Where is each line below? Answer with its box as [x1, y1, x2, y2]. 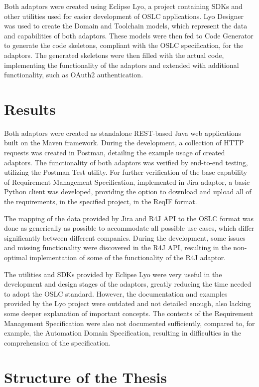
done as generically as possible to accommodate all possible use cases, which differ [4, 223, 255, 233]
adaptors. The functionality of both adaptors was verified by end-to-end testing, [4, 157, 248, 167]
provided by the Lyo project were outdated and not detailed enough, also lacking [4, 298, 251, 309]
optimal [4, 252, 27, 262]
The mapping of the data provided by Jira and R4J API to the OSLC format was [4, 213, 254, 223]
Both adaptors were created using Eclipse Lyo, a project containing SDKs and [4, 1, 243, 11]
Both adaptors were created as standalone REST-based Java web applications [4, 127, 242, 138]
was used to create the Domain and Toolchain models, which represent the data [4, 20, 248, 31]
